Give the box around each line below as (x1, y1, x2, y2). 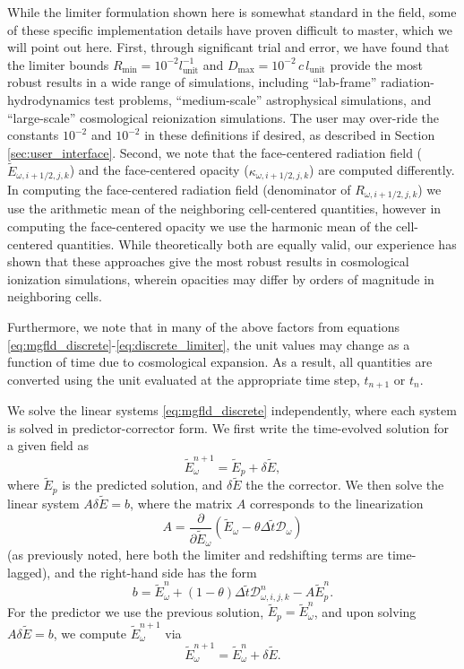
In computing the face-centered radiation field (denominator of (7, 180, 351, 199)
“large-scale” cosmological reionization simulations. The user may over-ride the (7, 108, 439, 126)
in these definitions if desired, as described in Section (144, 126, 435, 144)
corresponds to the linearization (249, 494, 424, 513)
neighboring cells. (7, 287, 102, 306)
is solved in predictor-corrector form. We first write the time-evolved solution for (7, 418, 449, 437)
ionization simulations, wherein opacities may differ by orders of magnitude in (7, 269, 434, 288)
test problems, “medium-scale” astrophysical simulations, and (94, 90, 432, 109)
